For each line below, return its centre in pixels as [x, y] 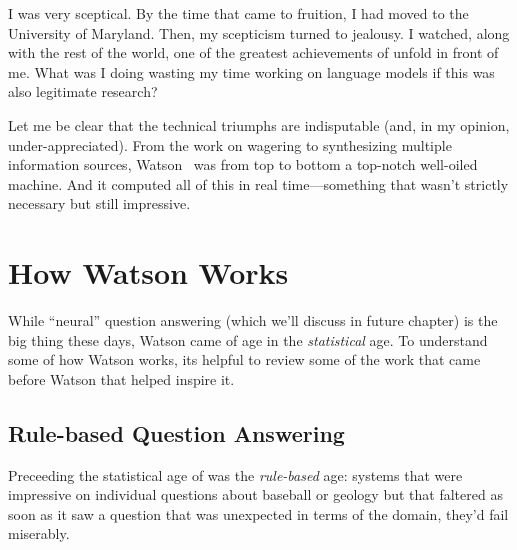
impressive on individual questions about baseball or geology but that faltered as [255, 494]
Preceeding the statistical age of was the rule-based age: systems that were [235, 474]
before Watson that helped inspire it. [121, 378]
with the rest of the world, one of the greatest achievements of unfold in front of [253, 52]
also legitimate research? [83, 91]
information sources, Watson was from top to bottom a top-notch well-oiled [243, 164]
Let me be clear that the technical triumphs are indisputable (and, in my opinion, [259, 124]
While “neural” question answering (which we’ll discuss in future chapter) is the [253, 320]
